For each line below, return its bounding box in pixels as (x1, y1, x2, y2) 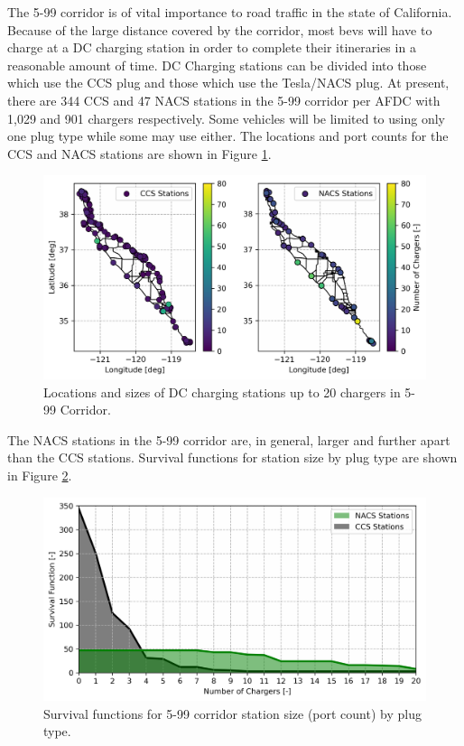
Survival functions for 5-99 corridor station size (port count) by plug (43, 704, 422, 723)
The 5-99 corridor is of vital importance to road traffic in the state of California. (7, 3, 452, 21)
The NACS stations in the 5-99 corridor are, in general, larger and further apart (7, 430, 450, 449)
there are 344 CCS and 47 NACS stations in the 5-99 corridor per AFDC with (7, 90, 441, 109)
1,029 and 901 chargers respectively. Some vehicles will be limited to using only (7, 108, 445, 127)
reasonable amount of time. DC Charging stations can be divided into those (7, 55, 427, 74)
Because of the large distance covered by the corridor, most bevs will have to (7, 20, 432, 39)
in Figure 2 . (7, 465, 72, 484)
